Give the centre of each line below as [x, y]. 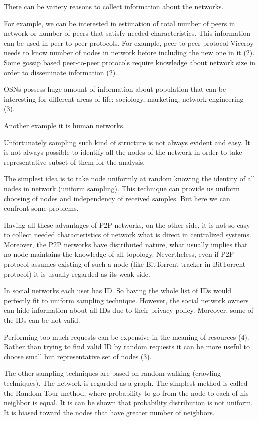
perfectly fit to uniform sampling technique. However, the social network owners [126, 300]
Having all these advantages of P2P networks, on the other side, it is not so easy [127, 225]
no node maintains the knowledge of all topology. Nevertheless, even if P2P [119, 254]
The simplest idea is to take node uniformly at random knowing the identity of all [129, 179]
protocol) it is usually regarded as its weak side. [77, 274]
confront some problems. [41, 208]
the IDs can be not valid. [42, 320]
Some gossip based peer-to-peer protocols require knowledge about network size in [130, 62]
